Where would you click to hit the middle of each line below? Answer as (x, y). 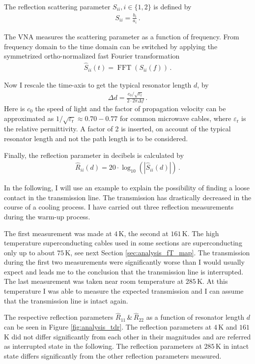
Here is (14, 108)
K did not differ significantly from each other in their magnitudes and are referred (127, 336)
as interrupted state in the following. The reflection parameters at (103, 346)
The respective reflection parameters (59, 317)
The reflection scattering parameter (57, 6)
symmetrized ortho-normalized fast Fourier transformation (92, 56)
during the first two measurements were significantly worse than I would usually (124, 262)
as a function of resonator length (195, 317)
